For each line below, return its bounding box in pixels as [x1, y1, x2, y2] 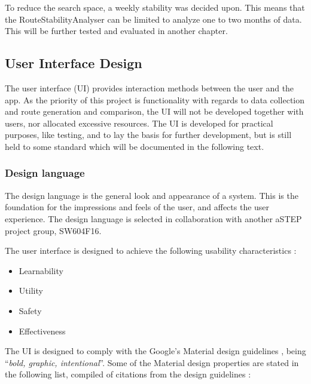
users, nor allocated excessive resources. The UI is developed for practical [5, 116, 273, 129]
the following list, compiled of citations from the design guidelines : [5, 368, 251, 380]
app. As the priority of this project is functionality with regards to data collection [5, 93, 305, 106]
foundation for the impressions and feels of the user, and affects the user [5, 201, 270, 213]
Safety [19, 304, 42, 317]
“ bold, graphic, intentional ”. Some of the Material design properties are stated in [5, 356, 299, 368]
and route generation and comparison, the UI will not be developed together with [5, 105, 304, 118]
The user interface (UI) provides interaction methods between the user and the [5, 81, 294, 94]
